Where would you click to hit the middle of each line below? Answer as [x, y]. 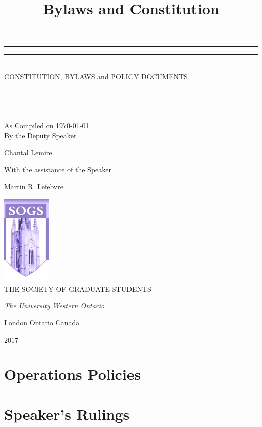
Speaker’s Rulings [67, 414]
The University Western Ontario [54, 305]
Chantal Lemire [28, 152]
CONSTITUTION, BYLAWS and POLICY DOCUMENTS [96, 76]
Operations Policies [73, 374]
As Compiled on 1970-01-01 [47, 126]
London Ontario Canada [42, 322]
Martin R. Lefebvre [34, 186]
